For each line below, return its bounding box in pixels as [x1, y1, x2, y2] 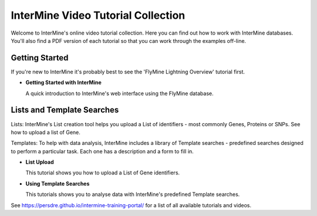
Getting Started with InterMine [25, 79, 102, 86]
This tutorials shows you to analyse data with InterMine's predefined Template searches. [25, 191, 240, 198]
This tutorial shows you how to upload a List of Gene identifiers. [25, 169, 180, 176]
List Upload [25, 158, 54, 166]
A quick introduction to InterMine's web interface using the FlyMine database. [25, 90, 214, 97]
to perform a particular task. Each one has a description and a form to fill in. [11, 147, 194, 155]
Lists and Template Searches [11, 105, 119, 115]
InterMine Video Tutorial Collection [11, 9, 186, 22]
